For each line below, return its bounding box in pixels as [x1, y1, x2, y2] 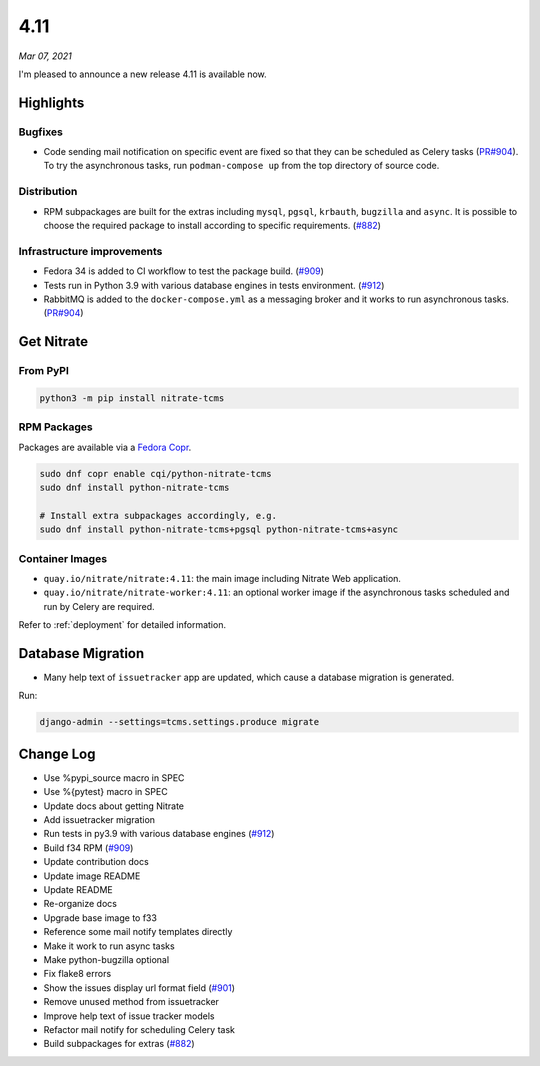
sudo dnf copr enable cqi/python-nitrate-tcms [39, 468, 272, 479]
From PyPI [18, 364, 70, 378]
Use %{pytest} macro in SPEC [43, 786, 169, 798]
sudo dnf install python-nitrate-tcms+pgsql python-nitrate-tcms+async [39, 524, 399, 535]
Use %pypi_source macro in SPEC [43, 771, 185, 784]
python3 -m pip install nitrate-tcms [39, 392, 225, 404]
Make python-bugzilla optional [43, 953, 170, 965]
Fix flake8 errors [43, 968, 112, 980]
